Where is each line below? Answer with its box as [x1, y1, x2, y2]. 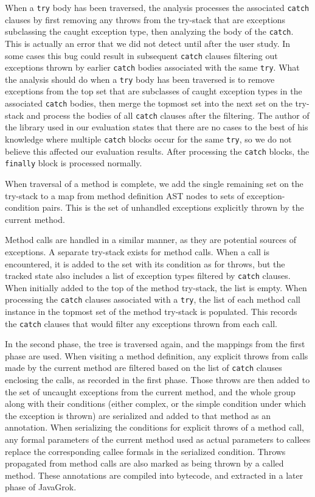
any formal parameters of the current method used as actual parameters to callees [5, 433, 311, 446]
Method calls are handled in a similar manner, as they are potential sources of [5, 233, 296, 246]
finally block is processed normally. [5, 157, 142, 169]
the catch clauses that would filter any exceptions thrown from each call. [5, 317, 277, 330]
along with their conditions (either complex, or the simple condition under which [5, 397, 306, 410]
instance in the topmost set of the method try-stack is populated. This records [5, 305, 297, 317]
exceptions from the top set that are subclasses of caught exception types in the [5, 85, 302, 97]
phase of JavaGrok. [5, 481, 77, 493]
